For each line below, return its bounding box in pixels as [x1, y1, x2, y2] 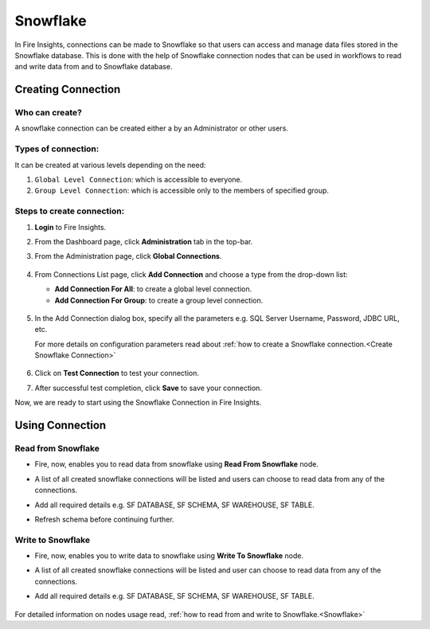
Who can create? [14, 107, 83, 119]
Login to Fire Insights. [34, 222, 107, 232]
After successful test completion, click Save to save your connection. [34, 383, 263, 393]
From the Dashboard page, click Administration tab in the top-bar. [34, 236, 253, 246]
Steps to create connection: [14, 205, 125, 217]
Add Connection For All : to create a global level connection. [54, 284, 252, 294]
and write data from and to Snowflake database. [14, 62, 173, 72]
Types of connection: [14, 143, 100, 154]
